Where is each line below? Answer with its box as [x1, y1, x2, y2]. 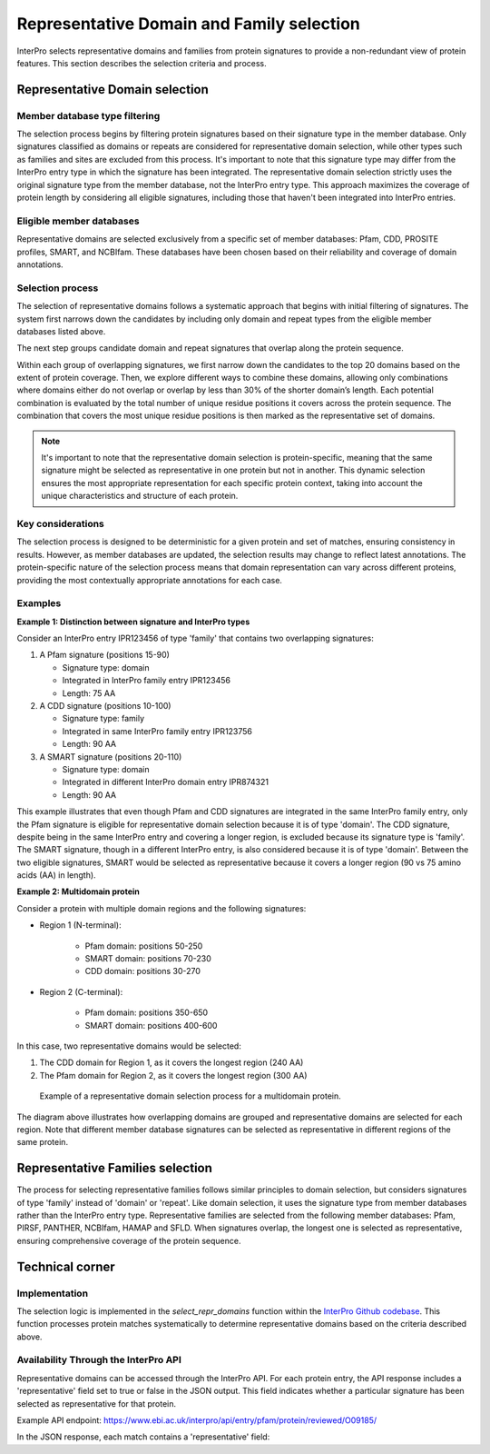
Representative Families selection [16, 1160, 213, 1176]
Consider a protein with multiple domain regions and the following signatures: [16, 902, 307, 913]
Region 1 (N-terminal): [39, 920, 122, 931]
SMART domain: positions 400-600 [84, 1020, 218, 1031]
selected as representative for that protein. [16, 1398, 177, 1409]
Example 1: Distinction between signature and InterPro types [16, 616, 250, 627]
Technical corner [16, 1259, 115, 1274]
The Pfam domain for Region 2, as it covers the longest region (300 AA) [39, 1070, 308, 1081]
